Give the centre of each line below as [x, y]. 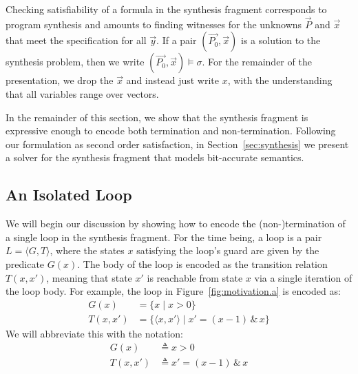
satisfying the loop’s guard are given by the [228, 250]
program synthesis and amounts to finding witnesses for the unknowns [154, 24]
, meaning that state [89, 277]
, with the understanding [280, 80]
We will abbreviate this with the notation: [94, 333]
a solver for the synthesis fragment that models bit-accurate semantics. [155, 157]
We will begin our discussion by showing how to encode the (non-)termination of [176, 224]
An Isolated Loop [69, 195]
